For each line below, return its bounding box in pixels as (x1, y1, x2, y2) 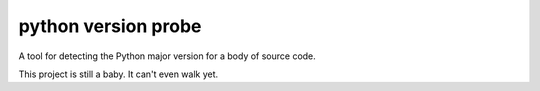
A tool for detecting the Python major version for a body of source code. (18, 50, 317, 62)
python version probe (18, 15, 202, 37)
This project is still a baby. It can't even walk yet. (18, 68, 219, 80)
